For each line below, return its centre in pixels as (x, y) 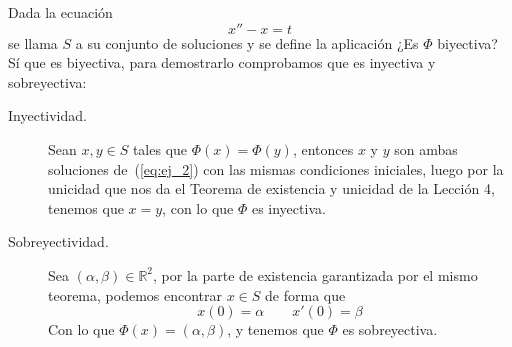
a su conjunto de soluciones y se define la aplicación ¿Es (247, 42)
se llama (33, 42)
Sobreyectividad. (58, 241)
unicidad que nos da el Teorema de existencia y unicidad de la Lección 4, (271, 188)
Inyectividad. (47, 115)
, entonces (323, 148)
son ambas (426, 148)
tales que (160, 148)
